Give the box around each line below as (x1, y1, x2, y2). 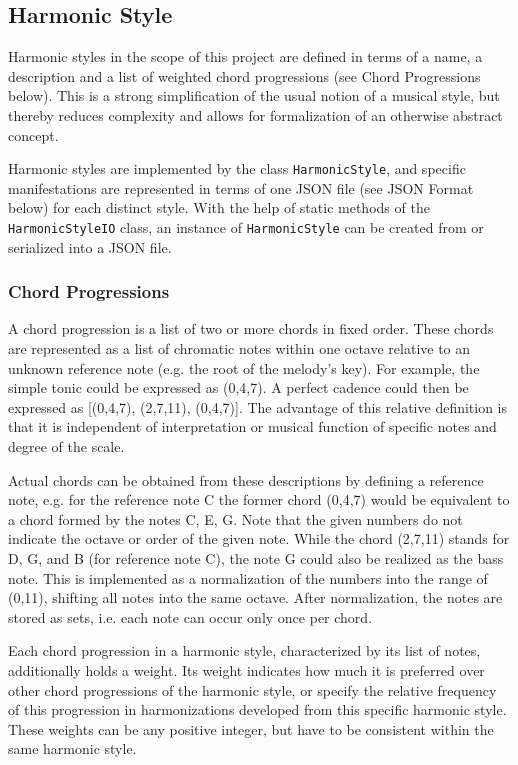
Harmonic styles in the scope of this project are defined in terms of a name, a (8, 46, 483, 67)
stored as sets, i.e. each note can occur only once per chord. (8, 606, 373, 627)
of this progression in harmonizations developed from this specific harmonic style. (8, 699, 507, 720)
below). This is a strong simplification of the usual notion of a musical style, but (8, 85, 500, 106)
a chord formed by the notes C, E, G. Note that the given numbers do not (8, 508, 463, 529)
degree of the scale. (8, 436, 125, 457)
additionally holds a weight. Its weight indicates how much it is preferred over (8, 659, 485, 680)
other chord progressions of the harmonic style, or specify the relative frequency (8, 679, 497, 700)
